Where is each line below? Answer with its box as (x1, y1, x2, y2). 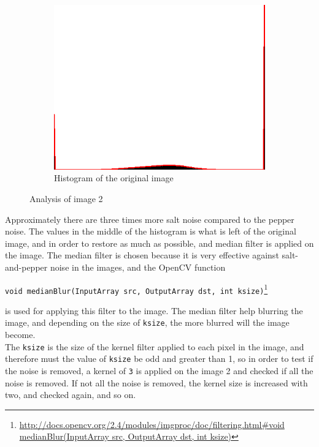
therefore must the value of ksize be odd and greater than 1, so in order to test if (5, 352, 313, 365)
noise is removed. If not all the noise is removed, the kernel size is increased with (5, 376, 308, 389)
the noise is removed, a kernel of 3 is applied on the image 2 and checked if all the (5, 364, 313, 377)
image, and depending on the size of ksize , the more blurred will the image (5, 316, 290, 329)
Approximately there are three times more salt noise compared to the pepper (5, 212, 294, 225)
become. (5, 328, 36, 341)
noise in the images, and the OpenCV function (50, 260, 226, 273)
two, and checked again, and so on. (5, 388, 136, 401)
